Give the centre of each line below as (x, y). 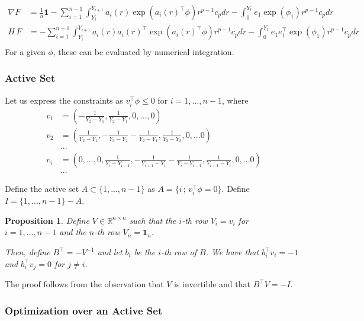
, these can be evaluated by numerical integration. (144, 51)
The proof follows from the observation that (84, 284)
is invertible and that (212, 284)
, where (235, 100)
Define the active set (42, 189)
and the (73, 232)
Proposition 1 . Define (47, 220)
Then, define (28, 252)
